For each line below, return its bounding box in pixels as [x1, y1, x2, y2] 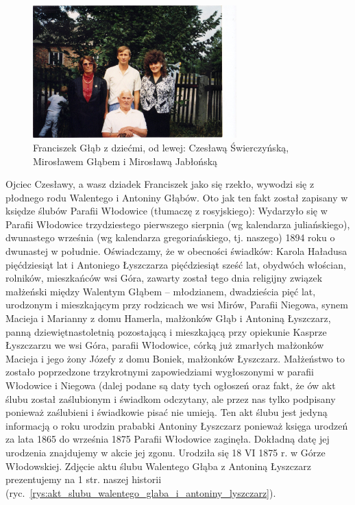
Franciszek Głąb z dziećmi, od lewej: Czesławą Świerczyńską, [33, 140, 289, 154]
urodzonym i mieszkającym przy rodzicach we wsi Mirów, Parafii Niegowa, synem [5, 297, 348, 312]
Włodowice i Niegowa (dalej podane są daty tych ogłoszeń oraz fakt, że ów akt [5, 378, 336, 392]
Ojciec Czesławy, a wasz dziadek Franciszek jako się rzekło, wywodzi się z [5, 177, 315, 191]
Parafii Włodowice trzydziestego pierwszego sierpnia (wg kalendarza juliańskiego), [5, 217, 350, 231]
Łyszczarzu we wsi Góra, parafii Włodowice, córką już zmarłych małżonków [5, 338, 324, 352]
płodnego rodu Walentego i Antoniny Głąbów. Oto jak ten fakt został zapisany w [5, 190, 348, 204]
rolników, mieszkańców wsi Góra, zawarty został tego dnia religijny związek [5, 271, 323, 285]
